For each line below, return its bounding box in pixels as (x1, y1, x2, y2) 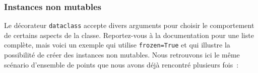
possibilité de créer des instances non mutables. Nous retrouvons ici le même (4, 49, 240, 60)
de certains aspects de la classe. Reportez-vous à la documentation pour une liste (4, 29, 254, 40)
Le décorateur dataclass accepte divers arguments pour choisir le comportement (4, 20, 254, 30)
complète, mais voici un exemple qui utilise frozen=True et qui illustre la (4, 39, 230, 50)
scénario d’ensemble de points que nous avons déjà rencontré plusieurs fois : (4, 59, 239, 69)
